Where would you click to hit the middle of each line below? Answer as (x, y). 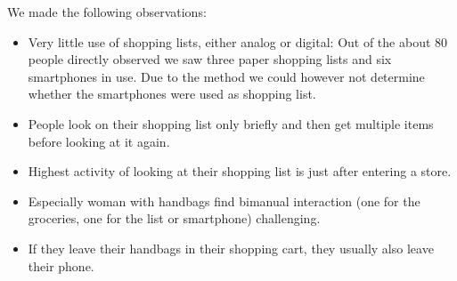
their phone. (61, 265)
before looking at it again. (99, 141)
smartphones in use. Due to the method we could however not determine (226, 76)
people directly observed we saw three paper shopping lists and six (210, 59)
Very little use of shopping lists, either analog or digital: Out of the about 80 (238, 41)
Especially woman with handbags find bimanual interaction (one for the (224, 201)
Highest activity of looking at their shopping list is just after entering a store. (240, 171)
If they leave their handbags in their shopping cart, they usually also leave (231, 248)
